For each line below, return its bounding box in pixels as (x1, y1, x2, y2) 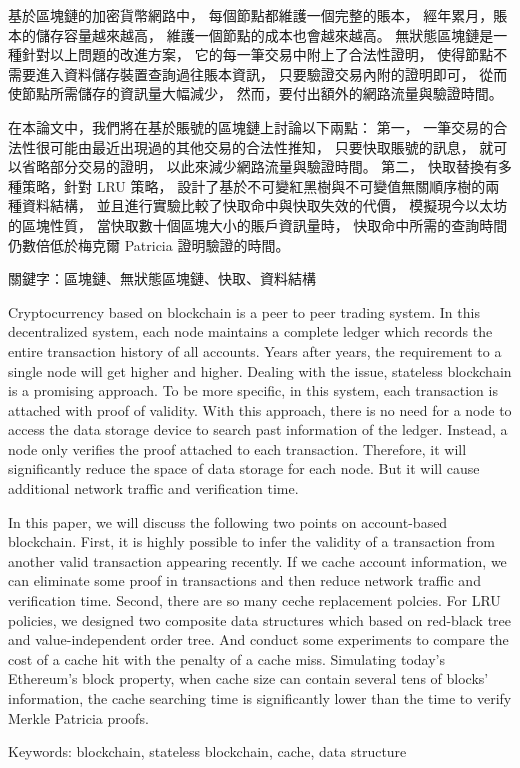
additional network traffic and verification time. (8, 478, 299, 499)
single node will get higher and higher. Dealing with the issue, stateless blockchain (8, 360, 512, 381)
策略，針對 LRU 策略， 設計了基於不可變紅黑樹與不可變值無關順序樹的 (21, 175, 486, 196)
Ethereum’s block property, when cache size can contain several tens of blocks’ (8, 668, 489, 689)
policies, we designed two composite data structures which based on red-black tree (8, 609, 512, 630)
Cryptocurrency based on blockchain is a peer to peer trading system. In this (8, 301, 480, 322)
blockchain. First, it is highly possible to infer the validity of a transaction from (8, 531, 495, 552)
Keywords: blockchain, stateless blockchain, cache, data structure (8, 741, 407, 762)
